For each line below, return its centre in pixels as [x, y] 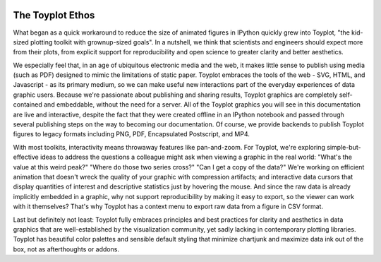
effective [26, 157]
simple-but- [344, 147]
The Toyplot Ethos [54, 15]
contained [28, 105]
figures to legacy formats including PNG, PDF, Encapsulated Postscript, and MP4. [132, 134]
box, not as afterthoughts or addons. [66, 249]
